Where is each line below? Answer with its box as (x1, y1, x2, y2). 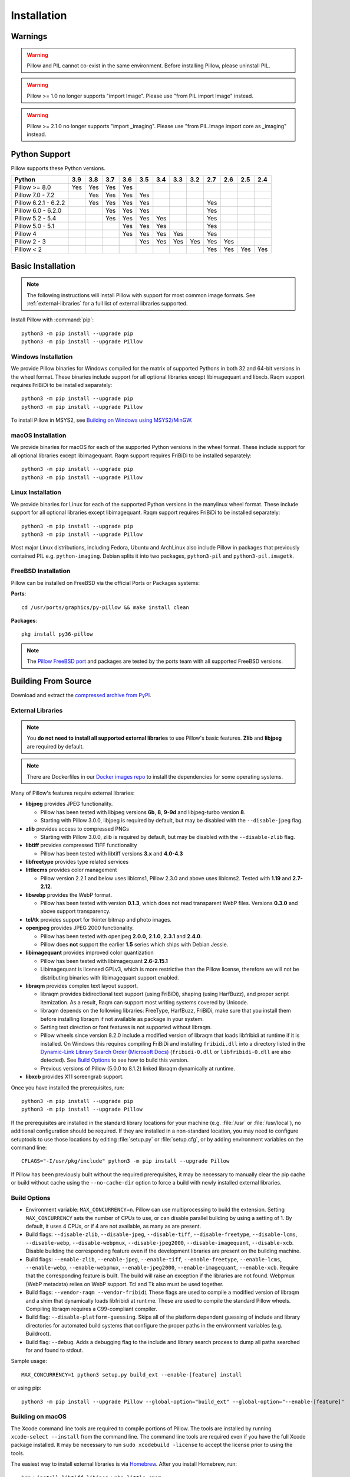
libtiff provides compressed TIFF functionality (25, 842, 137, 849)
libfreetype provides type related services (25, 858, 129, 866)
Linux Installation (11, 488, 61, 496)
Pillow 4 (14, 230, 37, 238)
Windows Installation (11, 352, 73, 360)
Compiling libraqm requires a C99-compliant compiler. (25, 1305, 157, 1312)
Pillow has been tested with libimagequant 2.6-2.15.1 (40, 957, 168, 964)
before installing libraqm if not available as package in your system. (40, 1015, 204, 1022)
